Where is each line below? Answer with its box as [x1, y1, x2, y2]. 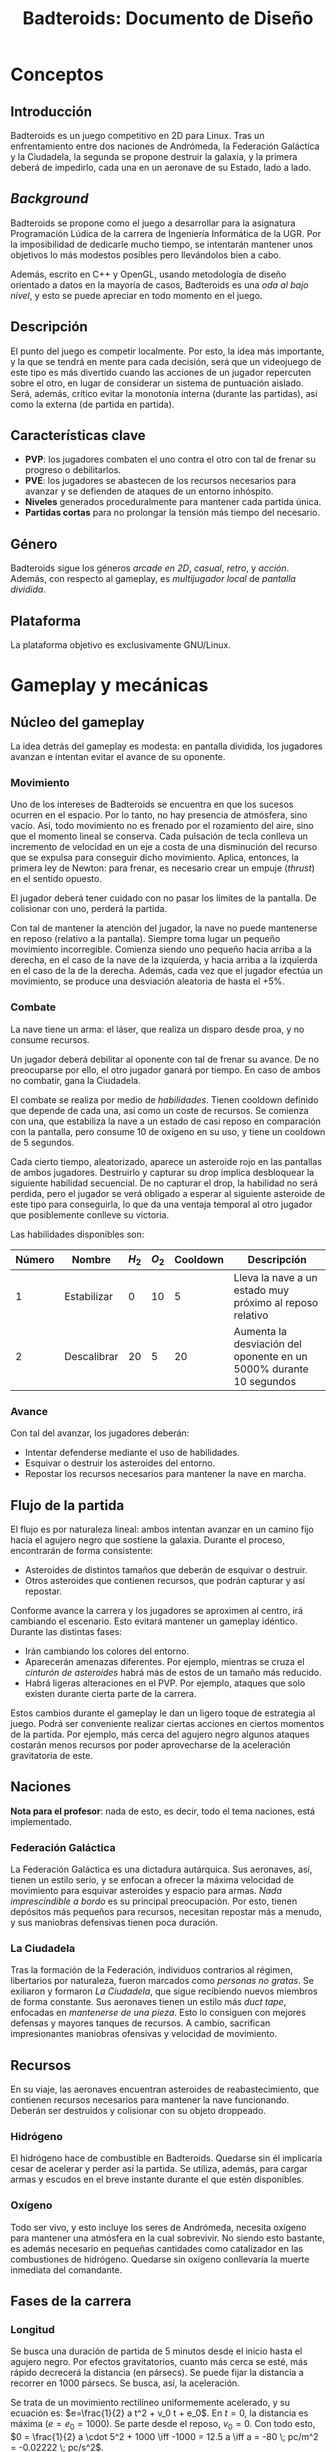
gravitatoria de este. [10, 1749, 93, 1761]
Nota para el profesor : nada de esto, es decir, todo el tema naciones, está [10, 1805, 316, 1817]
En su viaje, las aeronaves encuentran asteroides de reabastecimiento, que [10, 2083, 320, 2096]
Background [10, 190, 89, 207]
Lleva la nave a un [233, 1270, 318, 1284]
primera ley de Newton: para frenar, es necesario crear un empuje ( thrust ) [10, 862, 315, 874]
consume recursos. [10, 1033, 90, 1046]
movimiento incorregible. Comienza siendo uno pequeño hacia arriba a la [10, 943, 312, 956]
